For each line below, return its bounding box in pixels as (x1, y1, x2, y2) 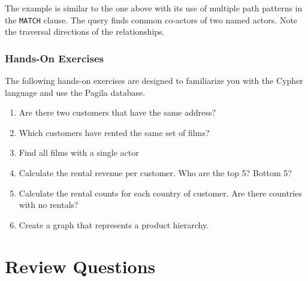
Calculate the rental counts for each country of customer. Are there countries (19, 186, 302, 199)
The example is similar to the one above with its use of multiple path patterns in (5, 2, 303, 14)
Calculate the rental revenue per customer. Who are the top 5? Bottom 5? (19, 167, 292, 179)
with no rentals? (19, 198, 78, 211)
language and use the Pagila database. (5, 86, 146, 98)
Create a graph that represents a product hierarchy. (19, 218, 209, 231)
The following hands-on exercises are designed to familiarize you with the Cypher (5, 74, 303, 87)
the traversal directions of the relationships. (5, 25, 165, 38)
